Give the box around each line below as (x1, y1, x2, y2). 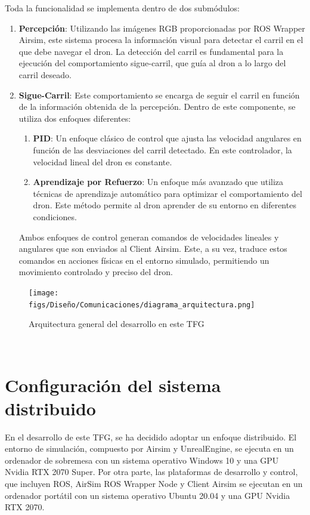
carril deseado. (18, 68, 72, 81)
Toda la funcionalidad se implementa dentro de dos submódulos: (5, 2, 240, 14)
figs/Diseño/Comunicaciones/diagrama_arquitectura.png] (29, 300, 255, 309)
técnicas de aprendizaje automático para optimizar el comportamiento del (33, 187, 302, 199)
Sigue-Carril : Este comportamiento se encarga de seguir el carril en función (18, 88, 300, 101)
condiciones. (33, 210, 77, 223)
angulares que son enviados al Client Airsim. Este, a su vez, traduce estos (18, 242, 287, 255)
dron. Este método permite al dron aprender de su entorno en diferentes (33, 199, 296, 211)
